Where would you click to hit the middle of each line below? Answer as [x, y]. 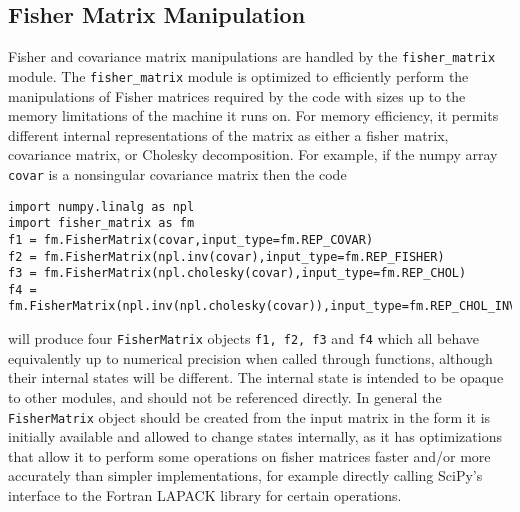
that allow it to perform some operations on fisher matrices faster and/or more [249, 455]
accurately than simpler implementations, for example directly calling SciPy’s [245, 475]
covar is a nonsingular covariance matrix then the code [177, 173]
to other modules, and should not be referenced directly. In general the [225, 396]
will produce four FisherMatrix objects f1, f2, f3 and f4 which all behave [244, 338]
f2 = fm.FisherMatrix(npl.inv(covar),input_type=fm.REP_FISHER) [226, 256]
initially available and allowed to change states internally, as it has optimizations [255, 436]
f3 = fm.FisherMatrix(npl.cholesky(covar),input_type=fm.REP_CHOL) [237, 273]
